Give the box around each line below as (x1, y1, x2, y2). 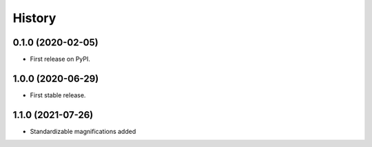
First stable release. (30, 90, 86, 99)
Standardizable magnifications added (30, 127, 136, 135)
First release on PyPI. (30, 55, 91, 63)
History (12, 10, 56, 26)
